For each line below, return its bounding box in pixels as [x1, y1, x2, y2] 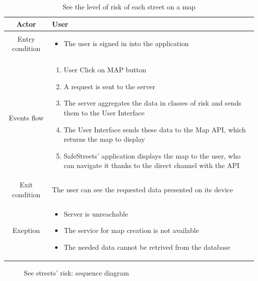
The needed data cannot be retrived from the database [64, 241, 230, 252]
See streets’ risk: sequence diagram [24, 268, 129, 278]
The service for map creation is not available [64, 225, 199, 235]
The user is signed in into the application [64, 38, 189, 49]
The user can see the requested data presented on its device [52, 184, 233, 195]
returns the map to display [64, 134, 145, 144]
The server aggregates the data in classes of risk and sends [64, 98, 242, 108]
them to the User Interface [64, 108, 145, 118]
